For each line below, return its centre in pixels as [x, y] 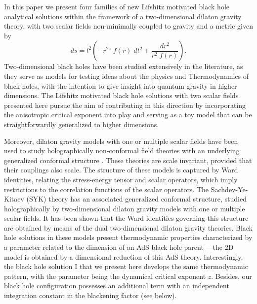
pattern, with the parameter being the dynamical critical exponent [105, 276]
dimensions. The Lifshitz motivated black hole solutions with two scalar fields [121, 95]
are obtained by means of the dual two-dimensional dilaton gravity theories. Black [128, 227]
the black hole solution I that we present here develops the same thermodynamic [126, 266]
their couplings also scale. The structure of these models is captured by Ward [121, 170]
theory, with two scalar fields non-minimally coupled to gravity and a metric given [128, 26]
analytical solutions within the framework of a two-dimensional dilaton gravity [123, 16]
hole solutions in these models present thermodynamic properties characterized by [128, 237]
